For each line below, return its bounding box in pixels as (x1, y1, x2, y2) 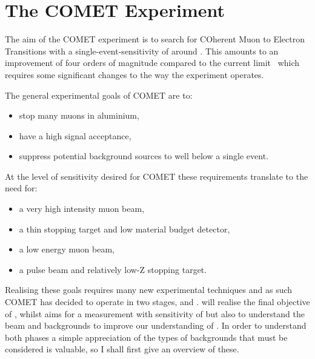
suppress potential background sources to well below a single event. (19, 150, 269, 162)
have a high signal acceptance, (19, 129, 131, 142)
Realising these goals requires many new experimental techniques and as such (5, 283, 293, 296)
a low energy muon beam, (19, 243, 114, 255)
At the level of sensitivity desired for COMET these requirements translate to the (5, 170, 308, 182)
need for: (5, 182, 38, 194)
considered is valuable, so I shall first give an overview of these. (5, 343, 239, 355)
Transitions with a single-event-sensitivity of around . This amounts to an (5, 44, 279, 57)
